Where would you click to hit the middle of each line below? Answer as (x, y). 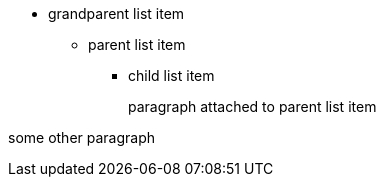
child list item (171, 75)
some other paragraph (82, 137)
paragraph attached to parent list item (252, 106)
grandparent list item (116, 13)
